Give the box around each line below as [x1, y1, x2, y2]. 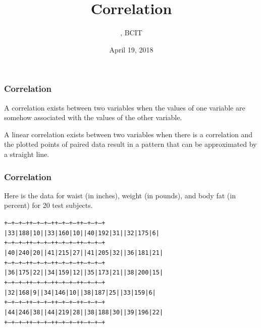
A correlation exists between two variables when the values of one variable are [4, 102, 245, 113]
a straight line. [4, 148, 49, 159]
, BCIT [120, 27, 142, 38]
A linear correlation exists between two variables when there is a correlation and [4, 129, 253, 139]
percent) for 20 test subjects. [4, 200, 93, 210]
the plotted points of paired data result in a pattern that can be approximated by [4, 139, 257, 149]
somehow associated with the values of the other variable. [4, 112, 182, 123]
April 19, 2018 [109, 44, 153, 54]
